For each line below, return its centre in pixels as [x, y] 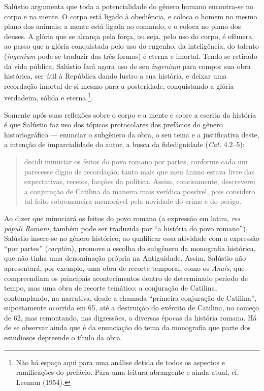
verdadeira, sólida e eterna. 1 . [48, 97]
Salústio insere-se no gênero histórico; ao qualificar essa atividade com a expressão [132, 238]
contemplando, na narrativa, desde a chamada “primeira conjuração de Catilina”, [130, 297]
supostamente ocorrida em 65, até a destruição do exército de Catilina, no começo [131, 308]
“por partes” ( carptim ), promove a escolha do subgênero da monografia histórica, [130, 248]
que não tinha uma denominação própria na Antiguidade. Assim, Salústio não [125, 258]
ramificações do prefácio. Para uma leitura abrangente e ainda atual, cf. [127, 372]
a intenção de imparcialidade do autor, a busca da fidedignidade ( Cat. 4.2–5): [124, 144]
